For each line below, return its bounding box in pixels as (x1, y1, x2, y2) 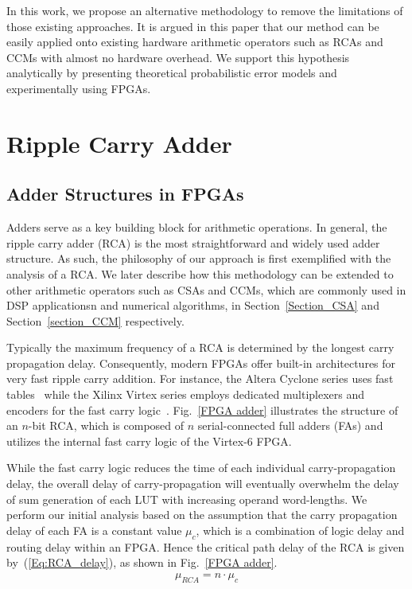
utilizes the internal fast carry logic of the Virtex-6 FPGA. (6, 432, 292, 449)
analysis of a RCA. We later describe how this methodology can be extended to (6, 265, 394, 282)
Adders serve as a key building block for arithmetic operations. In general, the (6, 219, 387, 236)
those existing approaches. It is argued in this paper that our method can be (6, 18, 379, 34)
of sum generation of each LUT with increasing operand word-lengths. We (6, 490, 367, 507)
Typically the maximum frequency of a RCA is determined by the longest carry (6, 339, 395, 356)
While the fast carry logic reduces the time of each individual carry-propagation (6, 459, 396, 476)
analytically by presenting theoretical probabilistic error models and (6, 64, 337, 81)
